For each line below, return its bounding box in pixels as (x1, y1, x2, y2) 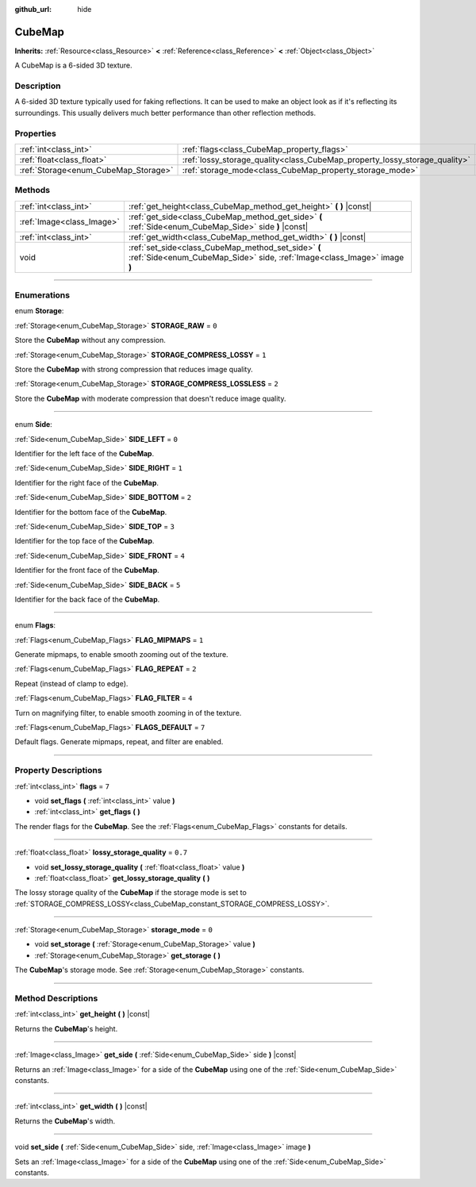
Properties (14, 128, 57, 139)
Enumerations (14, 290, 71, 301)
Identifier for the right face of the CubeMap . (14, 478, 159, 487)
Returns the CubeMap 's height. (14, 1024, 118, 1033)
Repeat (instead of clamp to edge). (14, 678, 129, 688)
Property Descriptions (14, 765, 102, 776)
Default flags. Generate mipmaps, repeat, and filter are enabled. (14, 737, 224, 747)
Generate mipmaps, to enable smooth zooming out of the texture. (14, 650, 229, 659)
